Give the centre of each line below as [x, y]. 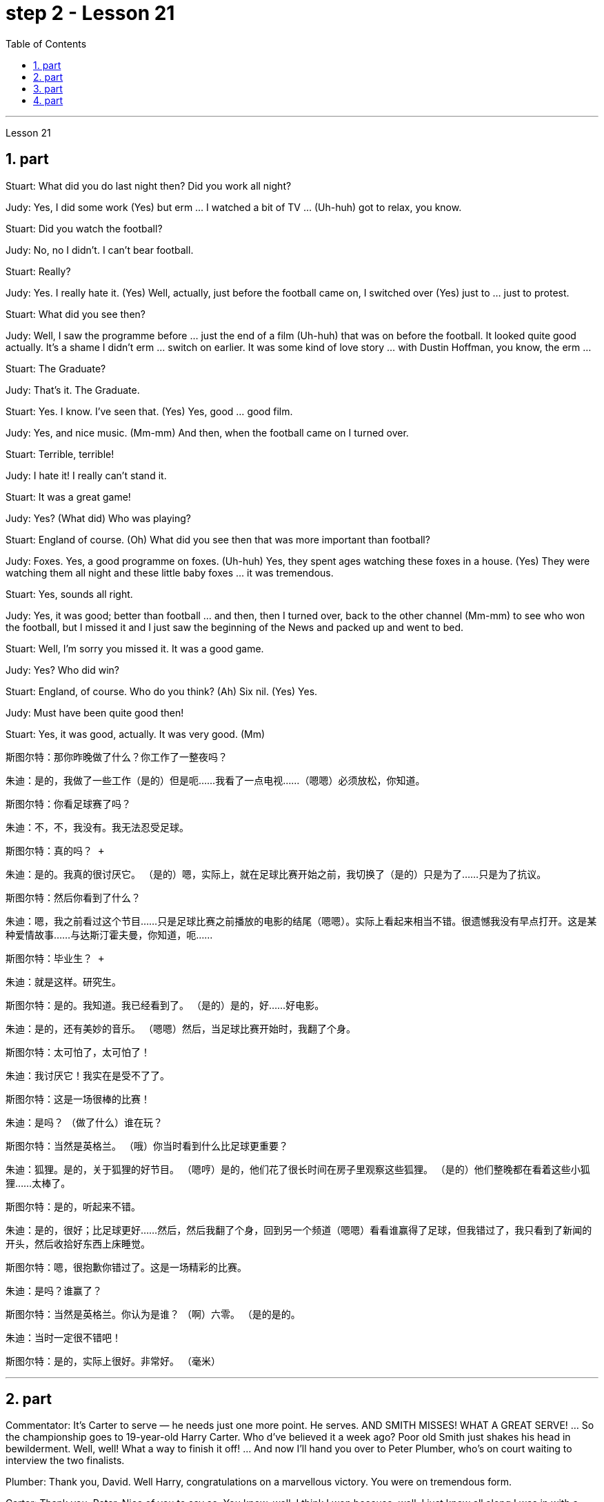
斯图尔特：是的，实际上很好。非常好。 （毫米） [113, 1361]
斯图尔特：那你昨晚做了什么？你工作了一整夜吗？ [117, 757]
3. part [48, 88]
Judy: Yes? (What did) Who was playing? [98, 518]
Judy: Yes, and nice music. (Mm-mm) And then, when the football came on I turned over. [207, 432]
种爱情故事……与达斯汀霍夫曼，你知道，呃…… [109, 934]
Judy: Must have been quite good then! [95, 712]
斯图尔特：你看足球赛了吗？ [68, 803]
